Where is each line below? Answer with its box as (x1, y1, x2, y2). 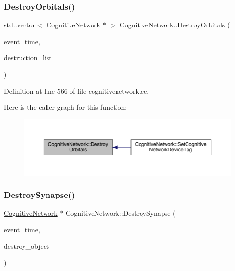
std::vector (4, 20, 35, 30)
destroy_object (4, 241, 49, 251)
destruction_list (4, 52, 52, 63)
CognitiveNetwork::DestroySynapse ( (66, 208, 176, 218)
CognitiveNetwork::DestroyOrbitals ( (119, 20, 230, 30)
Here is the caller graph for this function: (4, 102, 127, 112)
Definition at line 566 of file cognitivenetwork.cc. (4, 85, 149, 96)
